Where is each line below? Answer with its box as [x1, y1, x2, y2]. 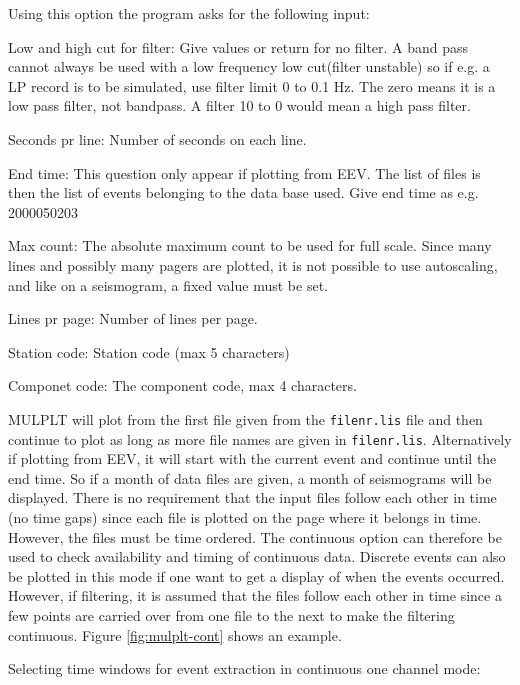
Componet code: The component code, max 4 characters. [8, 375, 357, 396]
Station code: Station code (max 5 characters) [8, 341, 290, 362]
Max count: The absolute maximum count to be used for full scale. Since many [8, 235, 492, 256]
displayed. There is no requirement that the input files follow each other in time [8, 487, 497, 508]
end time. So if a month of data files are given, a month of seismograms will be [8, 467, 492, 488]
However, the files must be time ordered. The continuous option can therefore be [8, 526, 502, 547]
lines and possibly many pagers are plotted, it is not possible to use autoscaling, [8, 254, 498, 275]
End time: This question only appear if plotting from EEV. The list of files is [8, 162, 481, 183]
